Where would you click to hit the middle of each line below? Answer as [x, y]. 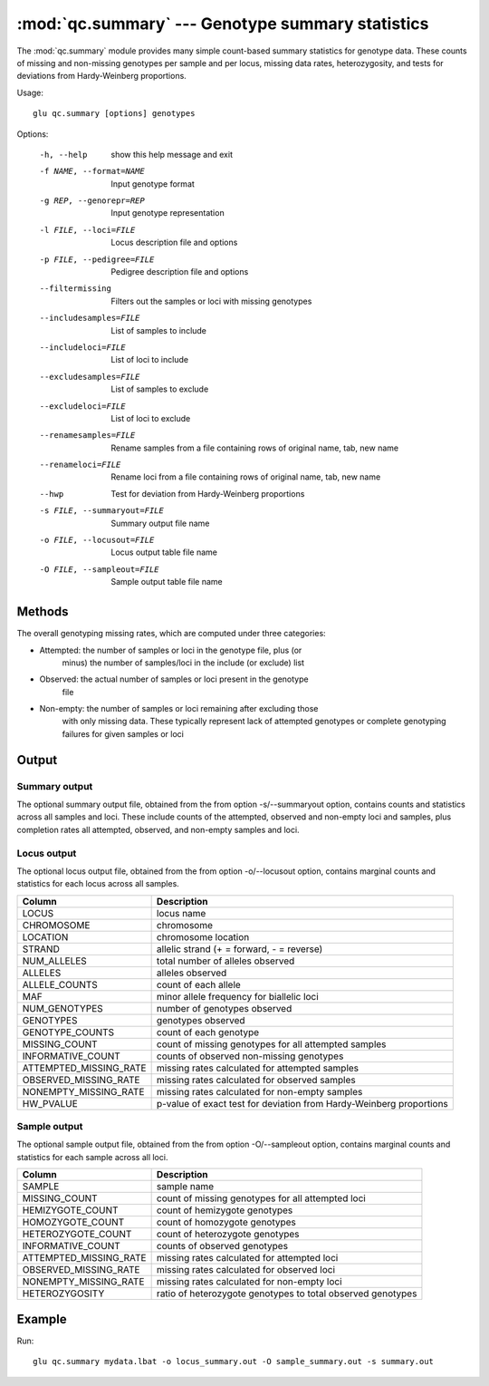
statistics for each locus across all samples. [98, 884]
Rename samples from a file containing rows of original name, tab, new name [254, 448]
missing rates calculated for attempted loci [247, 1258]
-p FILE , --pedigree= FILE [97, 259]
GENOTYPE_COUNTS [68, 1032]
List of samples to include [159, 330]
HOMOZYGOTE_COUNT [73, 1222]
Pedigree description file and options [180, 272]
